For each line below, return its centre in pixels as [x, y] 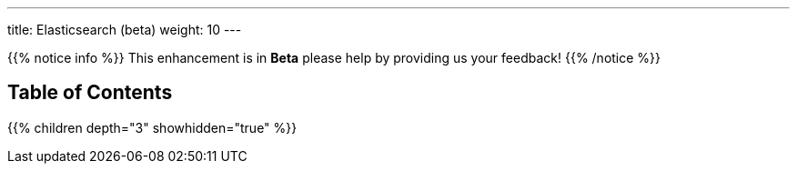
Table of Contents [90, 93]
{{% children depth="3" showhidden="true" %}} [152, 127]
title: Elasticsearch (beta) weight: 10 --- [125, 30]
